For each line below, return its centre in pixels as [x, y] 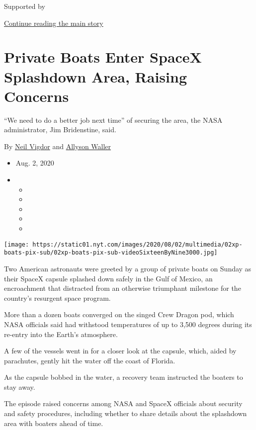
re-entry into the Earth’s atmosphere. [61, 334]
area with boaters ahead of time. [54, 423]
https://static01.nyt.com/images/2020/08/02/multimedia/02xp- [137, 244]
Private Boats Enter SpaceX [103, 57]
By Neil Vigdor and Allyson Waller [58, 146]
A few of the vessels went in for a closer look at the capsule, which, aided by [120, 351]
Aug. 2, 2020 [35, 163]
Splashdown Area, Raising [96, 76]
